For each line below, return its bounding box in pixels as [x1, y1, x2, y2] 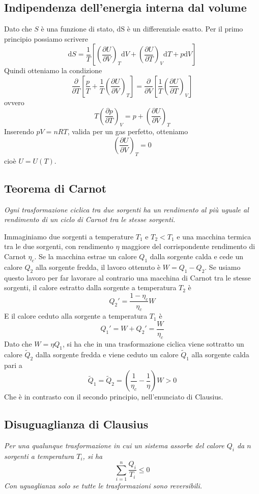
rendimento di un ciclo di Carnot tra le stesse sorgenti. [4, 214, 176, 225]
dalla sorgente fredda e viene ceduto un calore [35, 349, 179, 359]
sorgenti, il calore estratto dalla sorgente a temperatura [4, 282, 177, 293]
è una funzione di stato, [41, 23, 114, 34]
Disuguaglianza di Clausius [4, 416, 149, 432]
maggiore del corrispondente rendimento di [122, 241, 255, 252]
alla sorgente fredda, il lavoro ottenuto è [35, 261, 161, 272]
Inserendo [4, 126, 34, 137]
